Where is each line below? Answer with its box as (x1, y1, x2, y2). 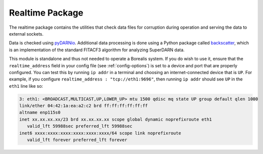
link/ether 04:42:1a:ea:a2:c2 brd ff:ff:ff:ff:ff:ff (19, 103, 148, 109)
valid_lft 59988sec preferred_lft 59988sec (27, 123, 132, 129)
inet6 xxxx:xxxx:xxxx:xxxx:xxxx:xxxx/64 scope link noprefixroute (19, 130, 181, 136)
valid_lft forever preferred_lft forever (27, 137, 128, 142)
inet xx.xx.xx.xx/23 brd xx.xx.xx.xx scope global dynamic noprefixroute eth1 (19, 116, 212, 122)
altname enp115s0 (19, 110, 61, 115)
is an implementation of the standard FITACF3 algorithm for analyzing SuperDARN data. (9, 47, 185, 53)
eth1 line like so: (9, 83, 43, 89)
